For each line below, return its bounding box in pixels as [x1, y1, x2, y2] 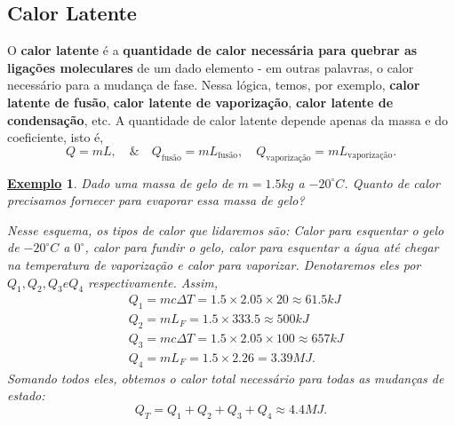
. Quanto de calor [344, 173, 440, 192]
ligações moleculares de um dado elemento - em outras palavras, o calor [7, 58, 414, 76]
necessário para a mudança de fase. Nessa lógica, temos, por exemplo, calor [7, 75, 420, 94]
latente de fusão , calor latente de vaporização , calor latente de [7, 92, 394, 111]
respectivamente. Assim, [88, 272, 218, 291]
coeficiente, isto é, [7, 128, 104, 146]
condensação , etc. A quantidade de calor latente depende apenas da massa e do [7, 110, 448, 129]
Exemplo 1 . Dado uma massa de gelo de [7, 173, 234, 192]
